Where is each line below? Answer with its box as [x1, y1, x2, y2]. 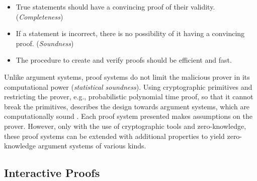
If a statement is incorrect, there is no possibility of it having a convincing [16, 28, 245, 39]
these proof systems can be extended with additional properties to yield [4, 130, 225, 141]
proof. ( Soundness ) [16, 38, 74, 48]
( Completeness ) [16, 11, 63, 22]
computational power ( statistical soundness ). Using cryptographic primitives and [4, 81, 252, 92]
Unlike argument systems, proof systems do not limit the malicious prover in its [4, 71, 250, 82]
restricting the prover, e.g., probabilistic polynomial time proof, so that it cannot [4, 91, 253, 102]
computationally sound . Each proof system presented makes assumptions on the [4, 111, 252, 121]
